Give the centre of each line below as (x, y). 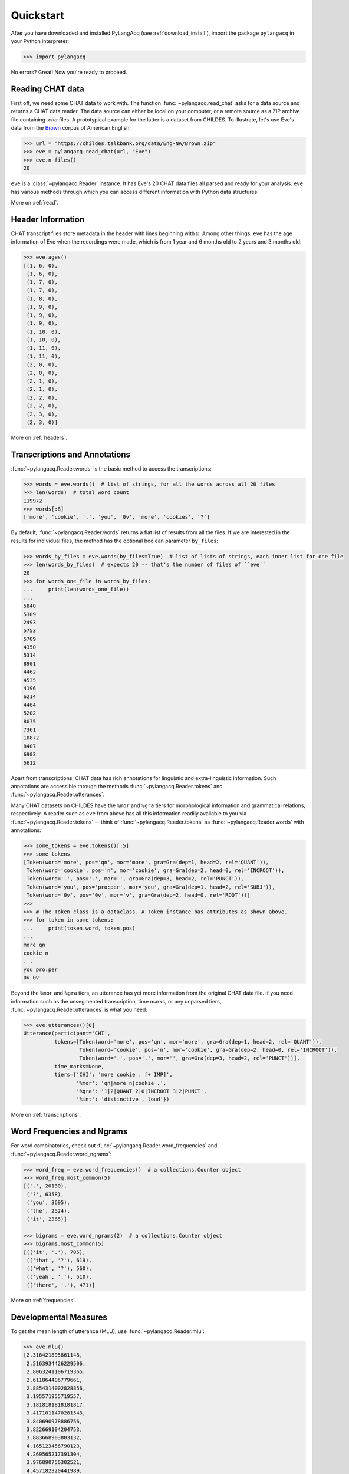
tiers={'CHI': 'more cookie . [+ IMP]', (113, 1075)
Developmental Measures (59, 1317)
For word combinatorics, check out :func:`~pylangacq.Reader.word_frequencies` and (114, 1146)
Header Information (48, 219)
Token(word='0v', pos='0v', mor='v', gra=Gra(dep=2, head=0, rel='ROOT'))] (139, 895)
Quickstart (38, 15)
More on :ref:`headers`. (39, 437)
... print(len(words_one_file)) (76, 589)
